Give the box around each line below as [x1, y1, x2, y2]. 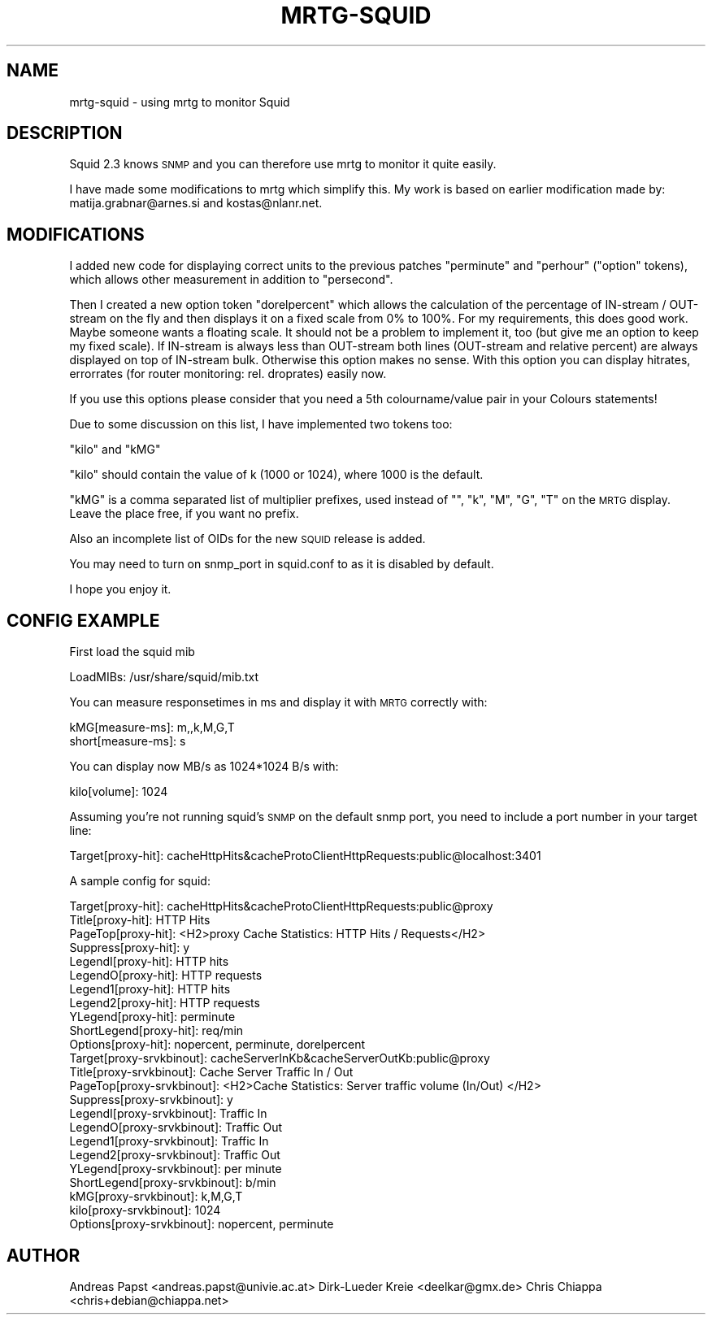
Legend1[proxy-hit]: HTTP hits [69, 982, 231, 997]
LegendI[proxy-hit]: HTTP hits [69, 954, 229, 969]
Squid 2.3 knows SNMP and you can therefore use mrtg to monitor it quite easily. [69, 157, 497, 172]
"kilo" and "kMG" [69, 442, 161, 457]
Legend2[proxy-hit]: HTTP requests [69, 996, 260, 1010]
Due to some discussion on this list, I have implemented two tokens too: [69, 417, 453, 432]
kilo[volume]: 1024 [69, 784, 168, 799]
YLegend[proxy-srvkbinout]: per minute [69, 1162, 282, 1176]
